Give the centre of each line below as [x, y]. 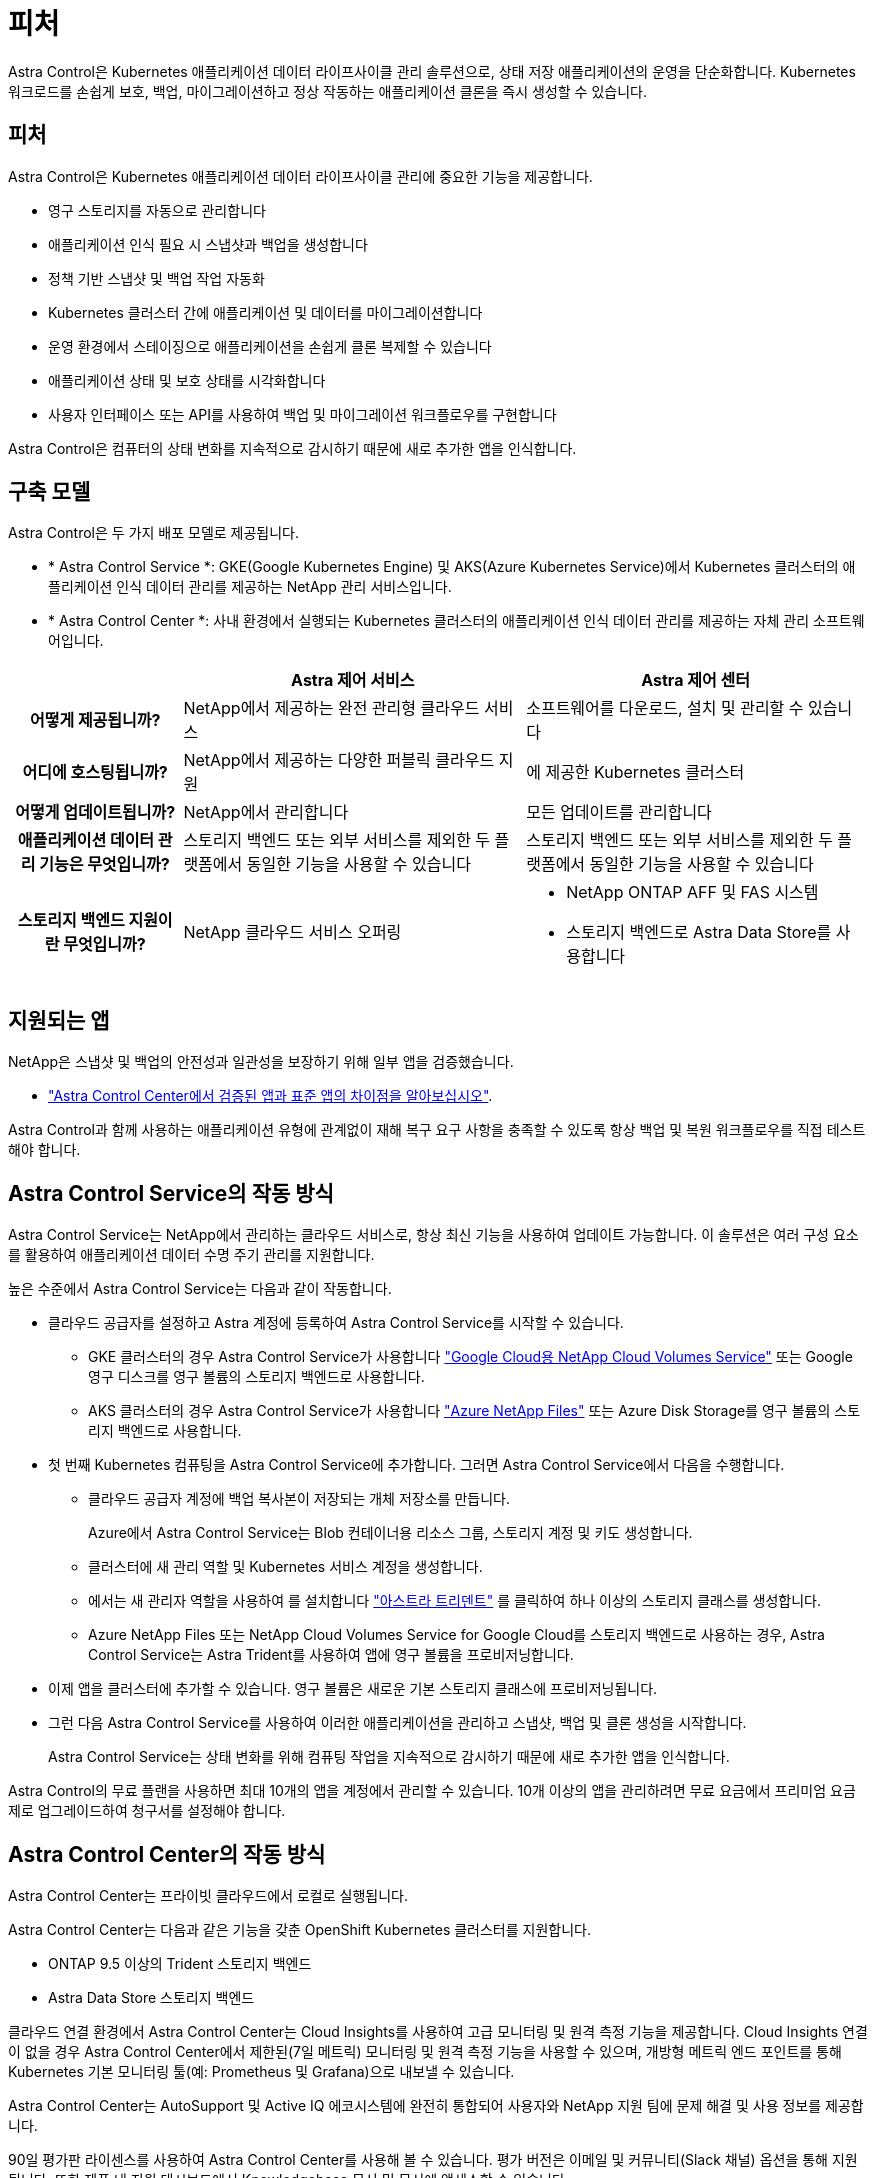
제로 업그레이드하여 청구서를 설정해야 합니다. [147, 1811]
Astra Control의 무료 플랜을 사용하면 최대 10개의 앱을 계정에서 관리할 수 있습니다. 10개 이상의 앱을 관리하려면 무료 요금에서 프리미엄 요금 [432, 1791]
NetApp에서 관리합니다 [266, 812]
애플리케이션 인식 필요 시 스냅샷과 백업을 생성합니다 [208, 244]
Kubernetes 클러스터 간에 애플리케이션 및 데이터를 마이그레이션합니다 [265, 312]
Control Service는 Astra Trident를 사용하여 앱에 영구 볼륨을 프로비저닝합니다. [331, 1655]
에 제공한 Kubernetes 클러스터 [635, 772]
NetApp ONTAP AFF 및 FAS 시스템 [692, 892]
